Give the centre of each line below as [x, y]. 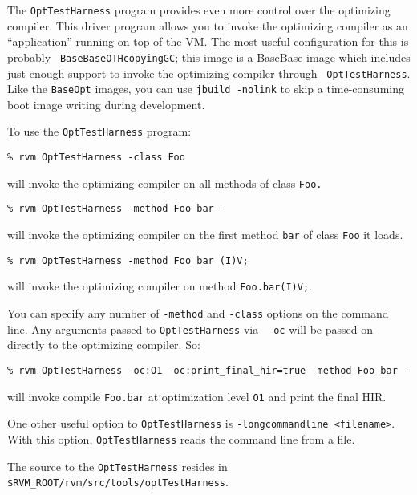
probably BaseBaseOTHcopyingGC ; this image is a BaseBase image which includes [209, 57]
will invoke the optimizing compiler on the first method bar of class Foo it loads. [205, 235]
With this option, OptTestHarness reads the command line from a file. [181, 438]
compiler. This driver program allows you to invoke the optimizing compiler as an [208, 25]
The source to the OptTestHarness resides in [117, 466]
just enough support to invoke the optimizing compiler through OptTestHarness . [209, 73]
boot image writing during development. [106, 104]
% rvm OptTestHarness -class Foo [96, 158]
